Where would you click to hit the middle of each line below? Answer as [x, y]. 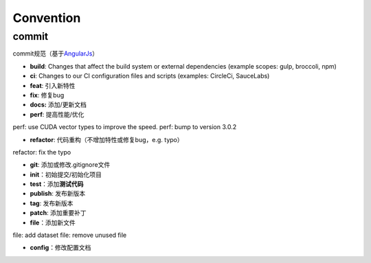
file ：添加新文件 [53, 222]
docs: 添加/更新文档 [58, 105]
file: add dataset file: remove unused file [70, 235]
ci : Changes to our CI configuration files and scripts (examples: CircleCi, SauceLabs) [150, 76]
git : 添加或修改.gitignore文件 [70, 165]
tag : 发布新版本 [52, 203]
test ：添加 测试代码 [57, 184]
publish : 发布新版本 [58, 194]
